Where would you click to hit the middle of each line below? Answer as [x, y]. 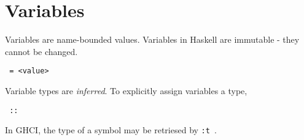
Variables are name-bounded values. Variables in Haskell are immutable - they [152, 39]
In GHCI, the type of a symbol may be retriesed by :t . [111, 130]
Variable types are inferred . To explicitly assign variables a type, [126, 90]
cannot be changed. [41, 51]
